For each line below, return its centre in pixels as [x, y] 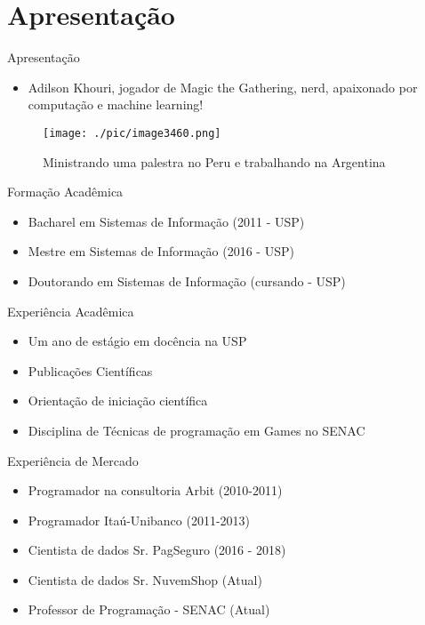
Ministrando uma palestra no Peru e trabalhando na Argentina [214, 161]
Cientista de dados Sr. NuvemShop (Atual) [145, 579]
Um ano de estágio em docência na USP [137, 341]
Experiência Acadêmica [71, 311]
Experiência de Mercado [73, 460]
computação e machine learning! [116, 104]
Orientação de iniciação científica [118, 401]
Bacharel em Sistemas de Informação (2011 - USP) [166, 221]
